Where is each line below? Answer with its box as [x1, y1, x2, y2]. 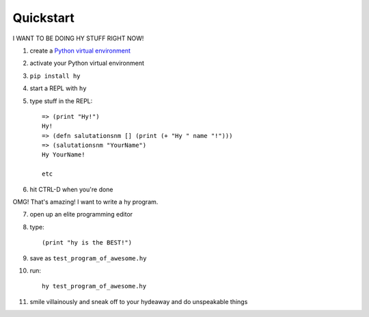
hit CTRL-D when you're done [29, 185, 113, 193]
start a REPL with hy [29, 84, 87, 92]
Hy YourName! [42, 151, 85, 158]
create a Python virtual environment [29, 46, 131, 55]
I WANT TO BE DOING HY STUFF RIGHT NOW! [12, 34, 144, 42]
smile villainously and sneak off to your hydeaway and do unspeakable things [29, 297, 248, 305]
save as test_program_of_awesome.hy [29, 253, 147, 262]
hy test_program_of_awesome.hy [42, 282, 147, 290]
